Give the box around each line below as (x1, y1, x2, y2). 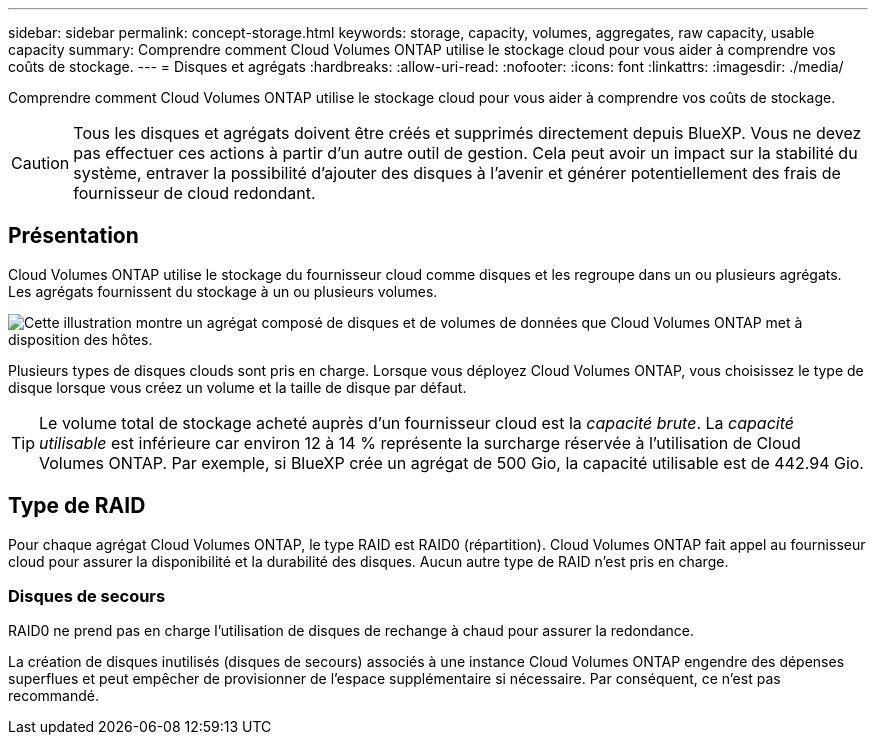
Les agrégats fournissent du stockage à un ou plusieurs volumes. (8, 282, 438, 300)
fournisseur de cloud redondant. (73, 183, 316, 203)
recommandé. (8, 687, 100, 705)
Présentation (8, 223, 139, 249)
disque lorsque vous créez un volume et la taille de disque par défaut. (8, 378, 467, 396)
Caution (11, 153, 70, 173)
